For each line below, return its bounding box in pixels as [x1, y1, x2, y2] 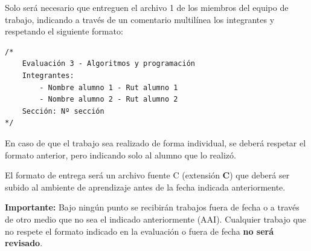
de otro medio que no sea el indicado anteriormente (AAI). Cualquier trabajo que [5, 212, 306, 225]
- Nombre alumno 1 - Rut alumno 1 [39, 83, 178, 92]
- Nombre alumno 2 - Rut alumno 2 [39, 95, 178, 104]
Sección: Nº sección [22, 106, 104, 116]
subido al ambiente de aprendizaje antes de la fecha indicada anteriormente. [5, 180, 286, 193]
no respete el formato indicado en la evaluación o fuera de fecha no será [5, 224, 274, 237]
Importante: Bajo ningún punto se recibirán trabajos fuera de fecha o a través [5, 201, 300, 214]
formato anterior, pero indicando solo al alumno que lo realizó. [5, 148, 236, 161]
